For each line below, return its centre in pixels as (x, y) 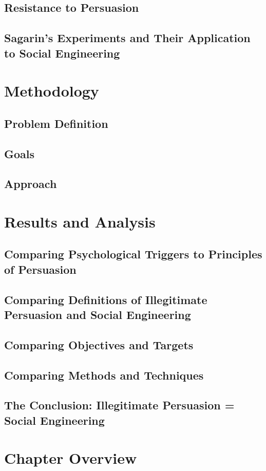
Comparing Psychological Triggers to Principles (133, 254)
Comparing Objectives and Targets (99, 344)
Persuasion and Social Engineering (98, 314)
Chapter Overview (71, 458)
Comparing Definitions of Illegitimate (106, 299)
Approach (31, 184)
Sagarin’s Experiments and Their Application (127, 38)
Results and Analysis (80, 221)
